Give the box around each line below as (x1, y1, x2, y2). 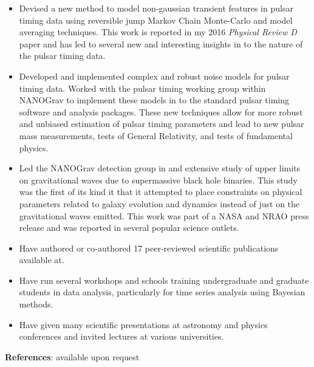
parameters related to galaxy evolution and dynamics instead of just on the (19, 197, 300, 210)
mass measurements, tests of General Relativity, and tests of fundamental (19, 129, 293, 142)
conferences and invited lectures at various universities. (19, 330, 224, 343)
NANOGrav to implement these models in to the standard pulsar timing (19, 94, 290, 106)
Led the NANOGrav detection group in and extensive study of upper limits (19, 162, 301, 174)
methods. (19, 298, 53, 310)
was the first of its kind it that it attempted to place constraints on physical (19, 185, 302, 198)
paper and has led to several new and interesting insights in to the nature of (19, 37, 303, 50)
